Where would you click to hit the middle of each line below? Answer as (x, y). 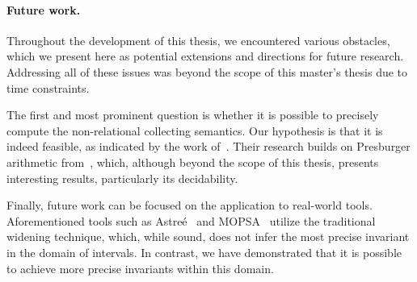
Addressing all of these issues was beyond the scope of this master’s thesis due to (207, 71)
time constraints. (48, 87)
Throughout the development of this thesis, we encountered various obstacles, (198, 40)
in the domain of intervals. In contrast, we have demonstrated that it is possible (204, 252)
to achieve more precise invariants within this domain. (140, 268)
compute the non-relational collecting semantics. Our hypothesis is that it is (195, 130)
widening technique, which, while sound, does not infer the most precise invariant (208, 236)
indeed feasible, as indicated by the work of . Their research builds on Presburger (208, 146)
